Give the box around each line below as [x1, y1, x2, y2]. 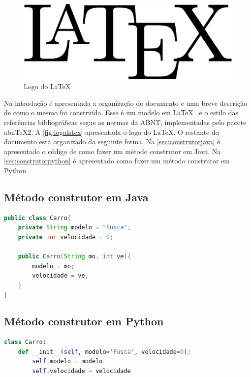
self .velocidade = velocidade [32, 368, 131, 375]
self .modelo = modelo [32, 358, 103, 365]
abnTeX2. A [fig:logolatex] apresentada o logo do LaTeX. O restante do [4, 126, 219, 137]
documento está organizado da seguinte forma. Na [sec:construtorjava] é [4, 136, 220, 147]
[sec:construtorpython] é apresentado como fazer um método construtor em [4, 156, 230, 166]
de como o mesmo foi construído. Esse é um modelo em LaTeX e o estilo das [4, 107, 239, 118]
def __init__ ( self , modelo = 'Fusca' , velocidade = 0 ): [18, 348, 191, 355]
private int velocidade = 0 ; [18, 233, 114, 241]
